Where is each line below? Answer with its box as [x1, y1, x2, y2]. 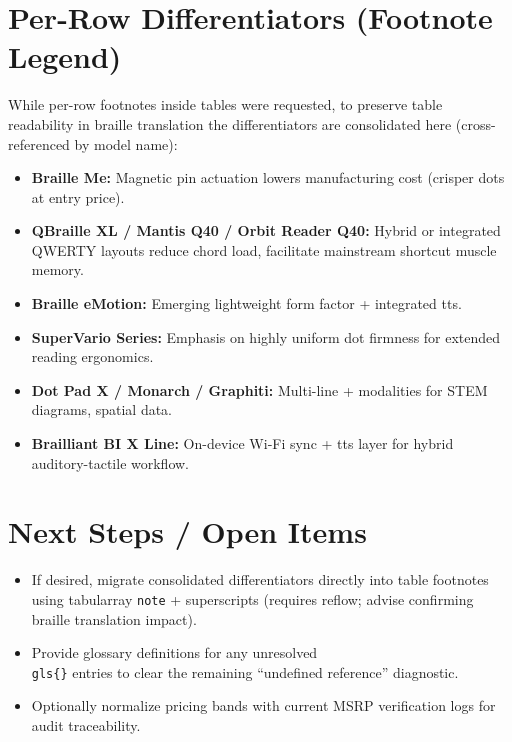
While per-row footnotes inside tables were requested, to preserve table [8, 94, 443, 115]
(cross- [455, 113, 496, 134]
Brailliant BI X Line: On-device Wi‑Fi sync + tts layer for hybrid [31, 433, 454, 454]
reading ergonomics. [31, 346, 154, 367]
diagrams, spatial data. [31, 399, 173, 420]
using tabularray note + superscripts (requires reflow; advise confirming [31, 588, 474, 609]
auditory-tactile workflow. [31, 452, 190, 473]
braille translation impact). [31, 608, 197, 629]
